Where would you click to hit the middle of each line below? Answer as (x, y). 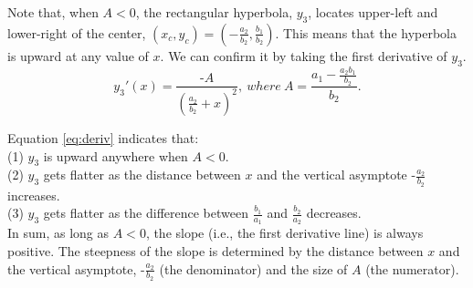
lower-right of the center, (77, 32)
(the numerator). (412, 268)
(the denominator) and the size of (253, 268)
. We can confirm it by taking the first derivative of (304, 55)
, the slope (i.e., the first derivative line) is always (284, 233)
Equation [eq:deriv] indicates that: (103, 137)
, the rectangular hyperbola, (214, 12)
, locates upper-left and (373, 12)
